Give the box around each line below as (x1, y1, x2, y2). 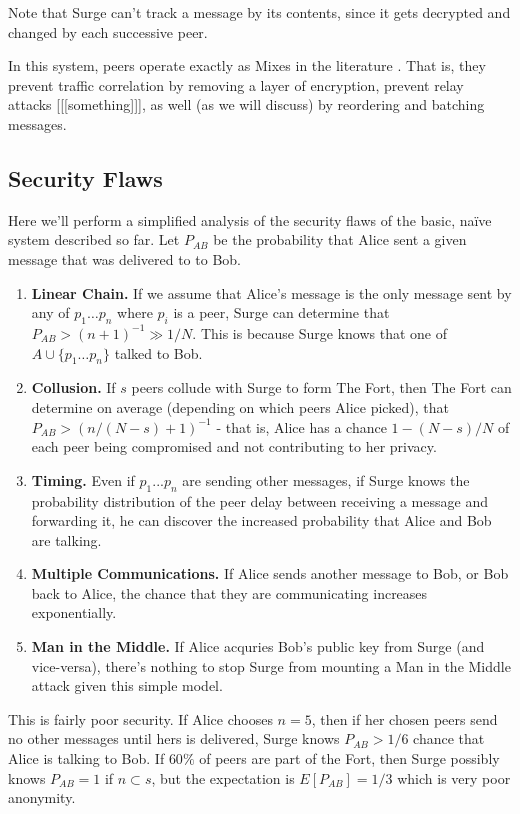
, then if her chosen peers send (311, 708, 498, 729)
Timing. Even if (31, 469, 135, 490)
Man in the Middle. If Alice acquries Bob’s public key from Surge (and (31, 636, 485, 657)
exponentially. (31, 602, 117, 623)
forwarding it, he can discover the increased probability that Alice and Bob (31, 510, 492, 531)
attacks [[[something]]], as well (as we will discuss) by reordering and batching (8, 94, 485, 115)
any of (31, 302, 70, 323)
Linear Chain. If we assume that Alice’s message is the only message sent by (31, 282, 512, 303)
